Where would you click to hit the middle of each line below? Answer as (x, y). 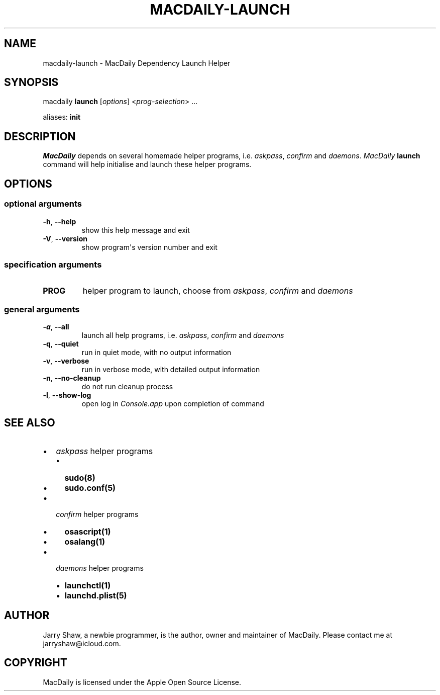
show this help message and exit (136, 230)
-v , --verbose (66, 361)
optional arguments (43, 204)
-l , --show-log (67, 395)
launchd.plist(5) (96, 595)
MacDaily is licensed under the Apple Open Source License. (142, 682)
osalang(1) (85, 541)
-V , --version (65, 238)
